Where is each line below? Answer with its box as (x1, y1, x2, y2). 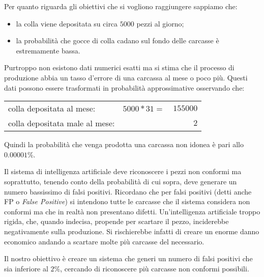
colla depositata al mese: (8, 102, 96, 115)
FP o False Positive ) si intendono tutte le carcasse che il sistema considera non (4, 196, 250, 207)
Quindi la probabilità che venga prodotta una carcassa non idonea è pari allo (4, 139, 244, 150)
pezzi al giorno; (136, 18, 184, 29)
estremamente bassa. (16, 45, 80, 56)
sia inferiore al (4, 263, 48, 273)
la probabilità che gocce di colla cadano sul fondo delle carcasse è (16, 35, 219, 46)
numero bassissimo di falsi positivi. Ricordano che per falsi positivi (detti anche (4, 186, 252, 197)
